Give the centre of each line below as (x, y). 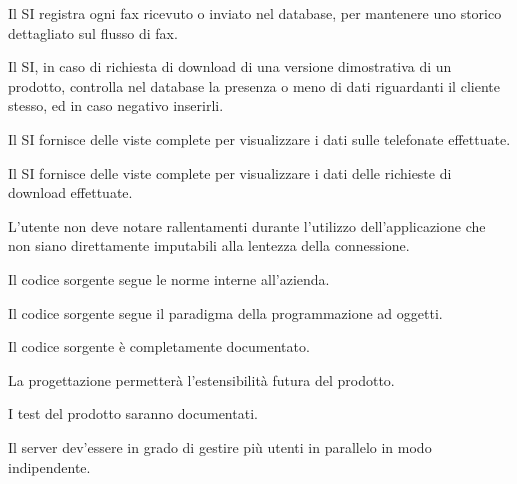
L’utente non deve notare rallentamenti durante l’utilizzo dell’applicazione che (247, 225)
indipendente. (49, 466)
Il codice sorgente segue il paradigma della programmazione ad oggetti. (225, 312)
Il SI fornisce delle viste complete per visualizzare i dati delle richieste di (230, 172)
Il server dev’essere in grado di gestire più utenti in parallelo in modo (220, 446)
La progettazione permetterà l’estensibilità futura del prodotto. (201, 379)
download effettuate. (70, 192)
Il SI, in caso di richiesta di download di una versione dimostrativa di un (230, 66)
